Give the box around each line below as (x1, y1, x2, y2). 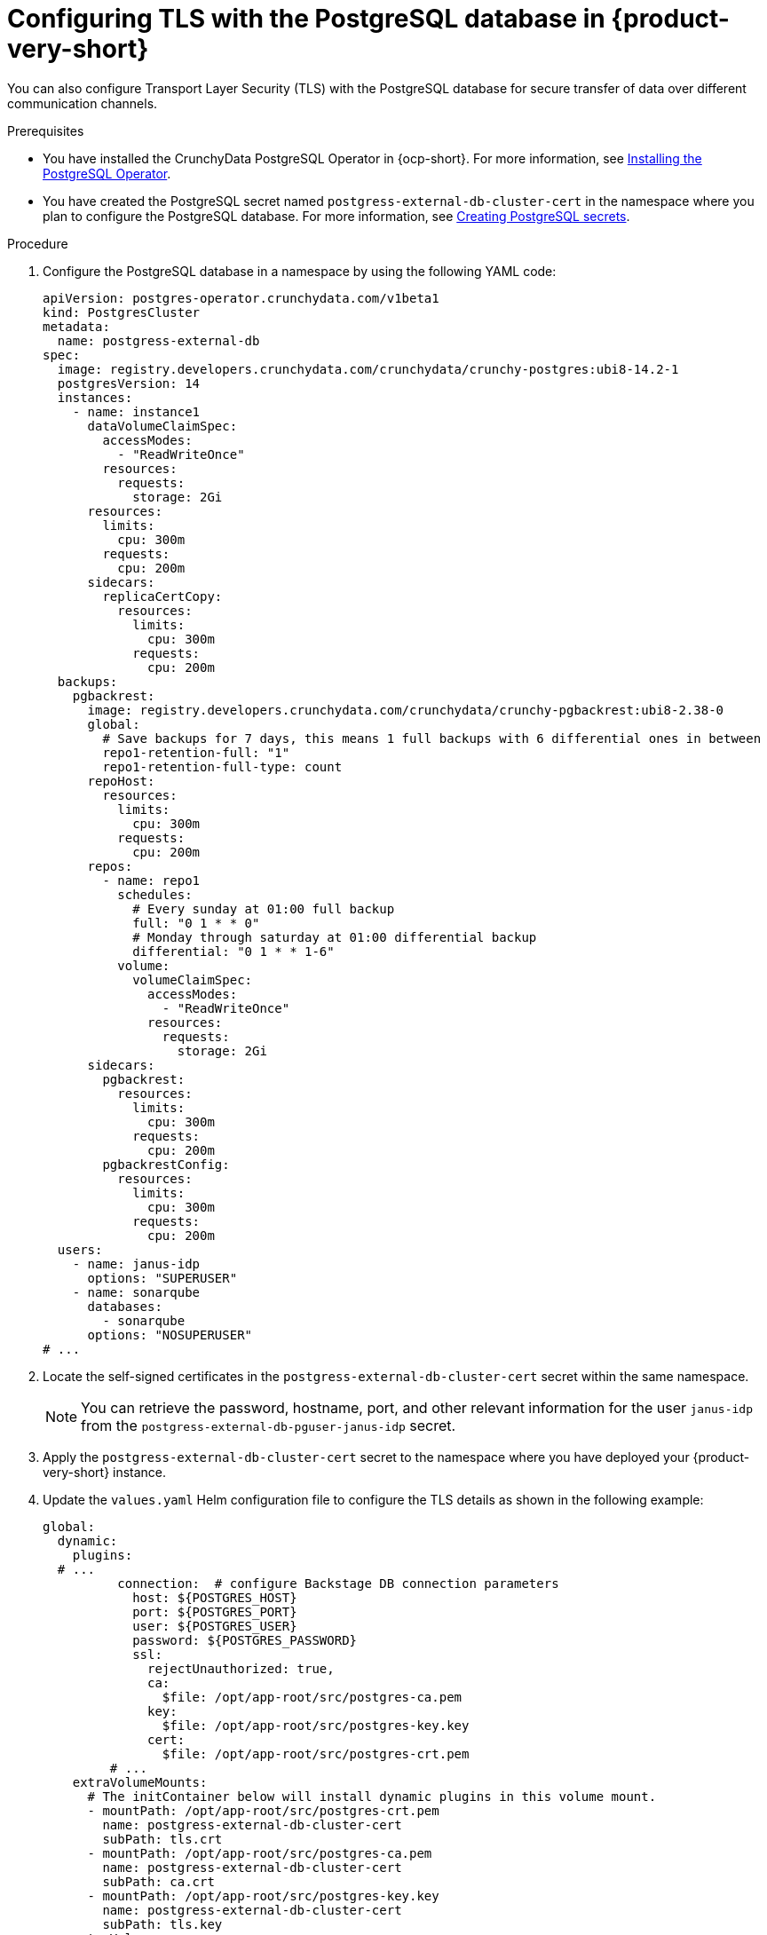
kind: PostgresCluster (43, 304, 201, 320)
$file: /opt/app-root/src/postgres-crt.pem (162, 1746, 470, 1761)
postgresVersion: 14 (57, 375, 201, 391)
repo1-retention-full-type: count (102, 759, 343, 774)
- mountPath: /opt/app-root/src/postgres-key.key (87, 1888, 439, 1903)
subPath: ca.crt (102, 1874, 215, 1889)
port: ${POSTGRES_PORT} (132, 1604, 297, 1619)
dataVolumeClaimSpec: (87, 418, 238, 433)
